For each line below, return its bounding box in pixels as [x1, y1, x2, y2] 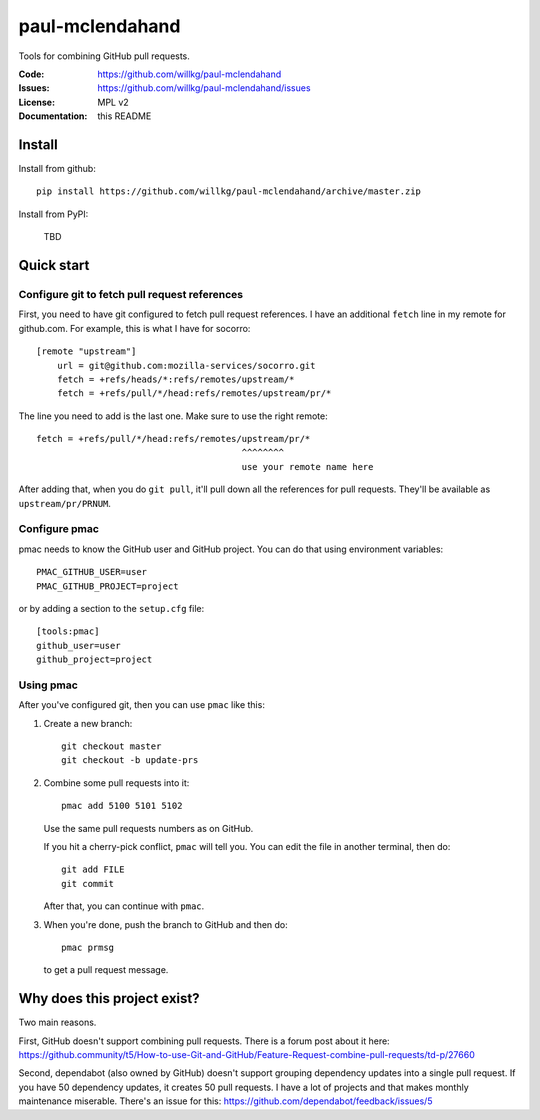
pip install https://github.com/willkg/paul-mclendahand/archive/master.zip [36, 186, 422, 197]
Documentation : [18, 110, 88, 122]
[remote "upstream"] [36, 346, 137, 357]
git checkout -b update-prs [61, 755, 199, 766]
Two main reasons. [18, 1016, 97, 1029]
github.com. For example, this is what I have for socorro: [18, 322, 251, 334]
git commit [61, 878, 115, 889]
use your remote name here [241, 461, 374, 472]
